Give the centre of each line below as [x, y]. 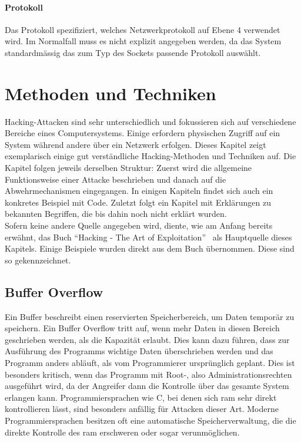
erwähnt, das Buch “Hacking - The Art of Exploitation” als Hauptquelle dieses [148, 237]
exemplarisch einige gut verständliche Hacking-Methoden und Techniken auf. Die [150, 156]
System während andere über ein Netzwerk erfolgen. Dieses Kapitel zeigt [136, 144]
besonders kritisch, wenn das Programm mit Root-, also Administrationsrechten [148, 374]
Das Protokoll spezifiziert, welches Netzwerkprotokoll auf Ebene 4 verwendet [143, 29]
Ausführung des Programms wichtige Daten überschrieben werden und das [139, 351]
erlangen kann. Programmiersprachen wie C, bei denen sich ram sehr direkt [141, 397]
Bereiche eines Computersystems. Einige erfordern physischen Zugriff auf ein [143, 133]
